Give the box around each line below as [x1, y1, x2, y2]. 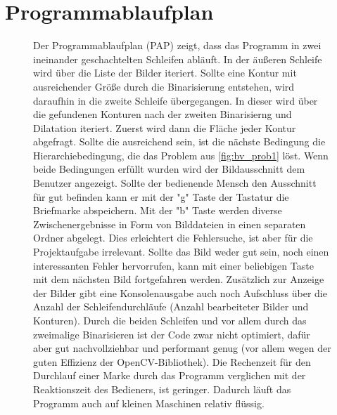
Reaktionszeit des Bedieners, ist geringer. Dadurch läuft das [33, 381, 291, 396]
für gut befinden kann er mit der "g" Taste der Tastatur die [33, 189, 289, 204]
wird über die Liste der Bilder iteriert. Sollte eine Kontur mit [33, 65, 297, 80]
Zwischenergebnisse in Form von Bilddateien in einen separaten [33, 216, 306, 231]
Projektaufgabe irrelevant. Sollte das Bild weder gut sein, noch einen [33, 244, 329, 259]
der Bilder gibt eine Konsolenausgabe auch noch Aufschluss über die [33, 285, 327, 300]
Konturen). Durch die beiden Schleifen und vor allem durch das [33, 313, 307, 327]
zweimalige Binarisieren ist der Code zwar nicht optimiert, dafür [33, 327, 310, 341]
